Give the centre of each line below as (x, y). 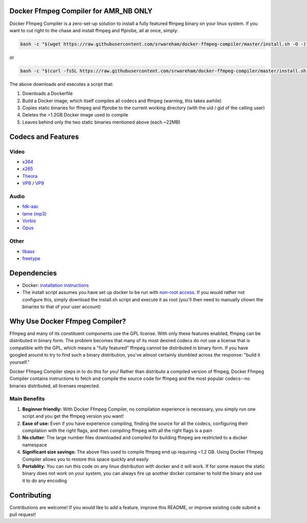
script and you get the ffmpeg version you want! (73, 416)
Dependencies (33, 273)
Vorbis (29, 221)
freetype (31, 258)
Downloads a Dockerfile (48, 93)
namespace (35, 445)
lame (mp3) (35, 213)
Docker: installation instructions (56, 285)
